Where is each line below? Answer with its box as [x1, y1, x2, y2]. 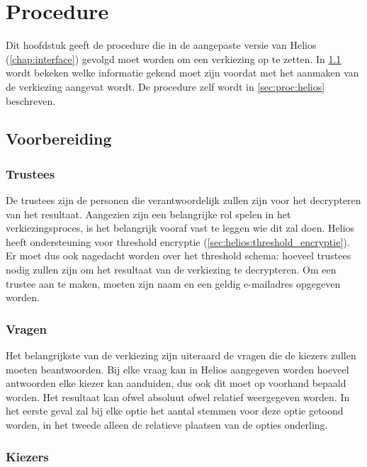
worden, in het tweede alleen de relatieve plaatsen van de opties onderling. [6, 417, 328, 432]
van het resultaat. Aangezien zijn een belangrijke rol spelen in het [6, 206, 291, 221]
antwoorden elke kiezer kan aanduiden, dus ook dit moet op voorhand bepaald [6, 376, 346, 390]
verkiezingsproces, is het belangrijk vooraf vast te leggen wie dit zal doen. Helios [6, 220, 355, 235]
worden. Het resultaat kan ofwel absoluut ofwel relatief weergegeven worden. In [6, 389, 350, 404]
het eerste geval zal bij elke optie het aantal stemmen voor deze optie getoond [6, 403, 344, 418]
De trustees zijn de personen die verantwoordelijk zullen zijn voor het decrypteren [6, 193, 361, 208]
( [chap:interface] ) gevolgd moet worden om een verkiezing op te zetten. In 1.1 [6, 51, 341, 66]
